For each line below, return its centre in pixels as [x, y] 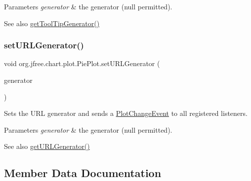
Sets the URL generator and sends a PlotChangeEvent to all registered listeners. [126, 113]
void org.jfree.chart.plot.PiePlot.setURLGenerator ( [82, 63]
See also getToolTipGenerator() [52, 23]
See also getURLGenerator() [47, 146]
